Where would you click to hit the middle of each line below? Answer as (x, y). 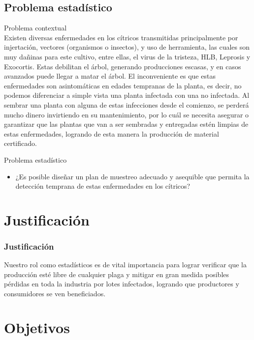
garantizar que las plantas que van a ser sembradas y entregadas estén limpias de (126, 124)
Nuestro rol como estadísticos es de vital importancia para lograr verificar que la (126, 265)
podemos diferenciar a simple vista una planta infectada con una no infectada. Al (127, 95)
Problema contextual (35, 28)
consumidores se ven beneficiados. (55, 294)
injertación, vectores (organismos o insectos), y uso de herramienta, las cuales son (127, 47)
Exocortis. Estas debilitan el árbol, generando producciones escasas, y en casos (123, 66)
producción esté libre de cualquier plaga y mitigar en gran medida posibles (117, 274)
